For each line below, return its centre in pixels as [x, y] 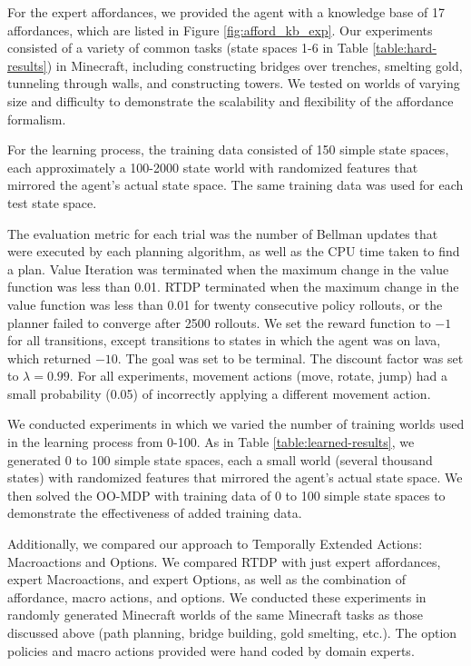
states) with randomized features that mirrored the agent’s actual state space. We [235, 477]
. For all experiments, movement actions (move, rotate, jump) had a [259, 376]
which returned [49, 358]
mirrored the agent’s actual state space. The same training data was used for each [235, 185]
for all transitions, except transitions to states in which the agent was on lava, [224, 340]
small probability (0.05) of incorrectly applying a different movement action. [219, 393]
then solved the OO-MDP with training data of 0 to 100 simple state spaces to [226, 495]
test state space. [52, 202]
